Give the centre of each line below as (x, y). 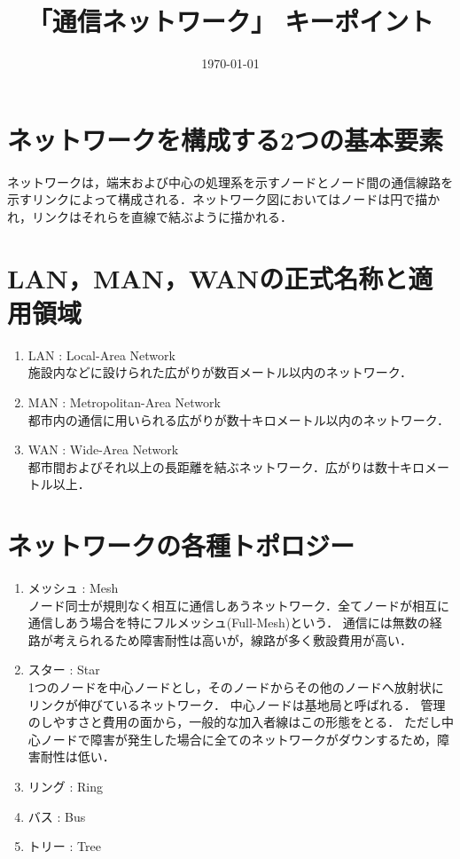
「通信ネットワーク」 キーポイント (230, 21)
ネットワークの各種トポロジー (181, 545)
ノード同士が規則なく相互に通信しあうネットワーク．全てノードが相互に (239, 605)
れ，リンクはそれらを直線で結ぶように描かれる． (150, 216)
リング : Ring (65, 786)
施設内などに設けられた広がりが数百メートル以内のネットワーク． (220, 372)
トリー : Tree (64, 846)
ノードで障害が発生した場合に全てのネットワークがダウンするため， (239, 739)
